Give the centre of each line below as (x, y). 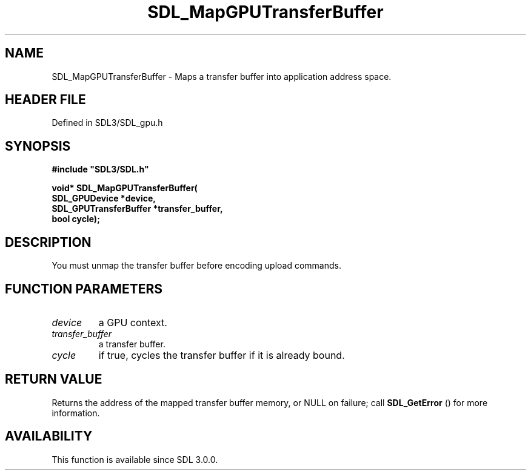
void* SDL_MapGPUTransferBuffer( (125, 188)
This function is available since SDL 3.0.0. (135, 459)
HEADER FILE (45, 100)
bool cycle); (76, 219)
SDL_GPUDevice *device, (104, 198)
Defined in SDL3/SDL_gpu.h (107, 123)
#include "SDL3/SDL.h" (100, 169)
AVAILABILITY (49, 436)
